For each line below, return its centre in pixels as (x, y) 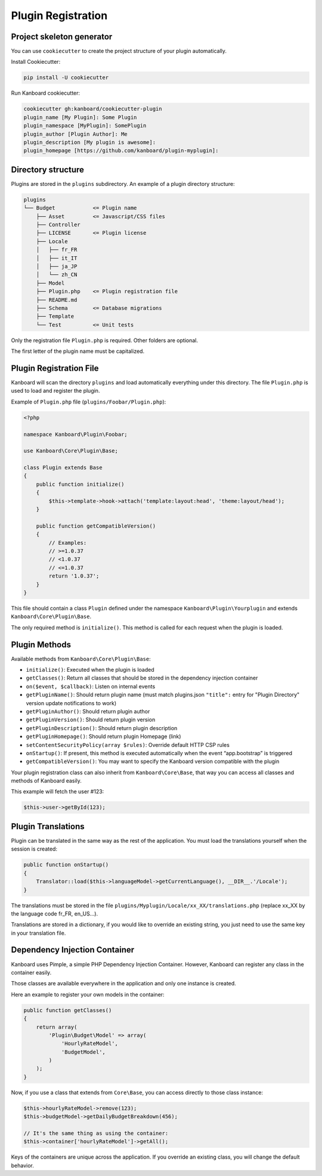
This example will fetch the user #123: (58, 792)
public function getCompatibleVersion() (96, 526)
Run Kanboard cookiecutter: (46, 93)
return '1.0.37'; (74, 576)
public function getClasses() (68, 1010)
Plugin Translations (48, 826)
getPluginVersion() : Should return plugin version (91, 720)
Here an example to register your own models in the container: (88, 994)
